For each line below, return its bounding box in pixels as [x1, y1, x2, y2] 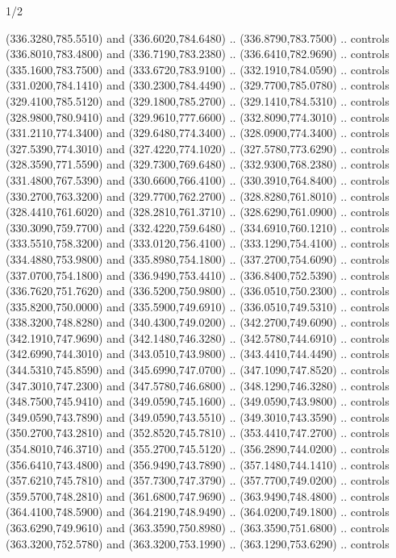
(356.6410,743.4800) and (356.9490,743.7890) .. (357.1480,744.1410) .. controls [6, 456, 390, 473]
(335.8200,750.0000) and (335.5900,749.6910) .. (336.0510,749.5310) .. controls [6, 298, 390, 314]
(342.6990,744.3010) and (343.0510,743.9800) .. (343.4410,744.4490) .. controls [6, 345, 390, 362]
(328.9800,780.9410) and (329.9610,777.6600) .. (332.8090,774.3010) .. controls [6, 108, 390, 125]
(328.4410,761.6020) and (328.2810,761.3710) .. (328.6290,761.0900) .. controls [6, 203, 390, 220]
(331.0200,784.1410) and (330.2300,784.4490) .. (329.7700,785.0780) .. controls [6, 77, 390, 94]
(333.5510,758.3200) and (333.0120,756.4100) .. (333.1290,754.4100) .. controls [6, 235, 390, 252]
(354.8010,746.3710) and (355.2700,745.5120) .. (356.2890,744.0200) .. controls [6, 440, 390, 457]
